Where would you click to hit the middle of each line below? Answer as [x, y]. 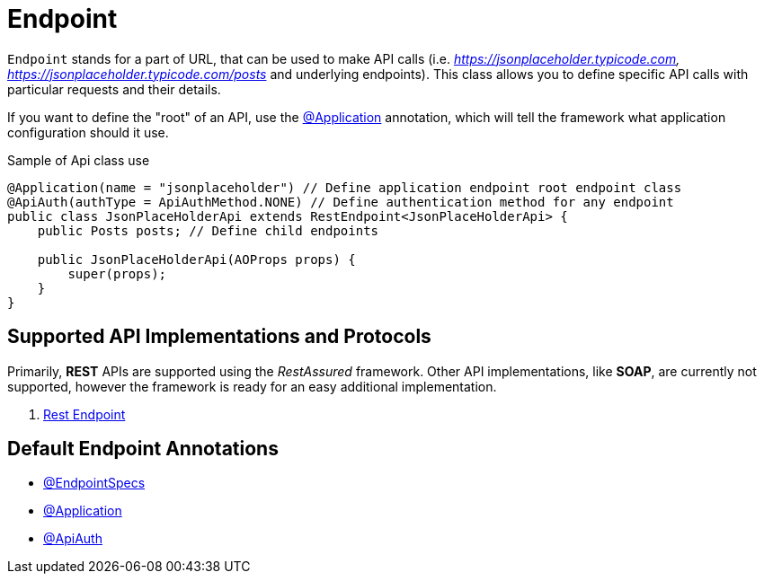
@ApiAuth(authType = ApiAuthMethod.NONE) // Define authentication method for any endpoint [341, 202]
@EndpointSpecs [94, 483]
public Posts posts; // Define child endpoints [208, 230]
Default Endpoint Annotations [143, 449]
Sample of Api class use [79, 160]
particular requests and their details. [114, 89]
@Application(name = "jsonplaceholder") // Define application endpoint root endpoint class [345, 187]
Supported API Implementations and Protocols [219, 337]
